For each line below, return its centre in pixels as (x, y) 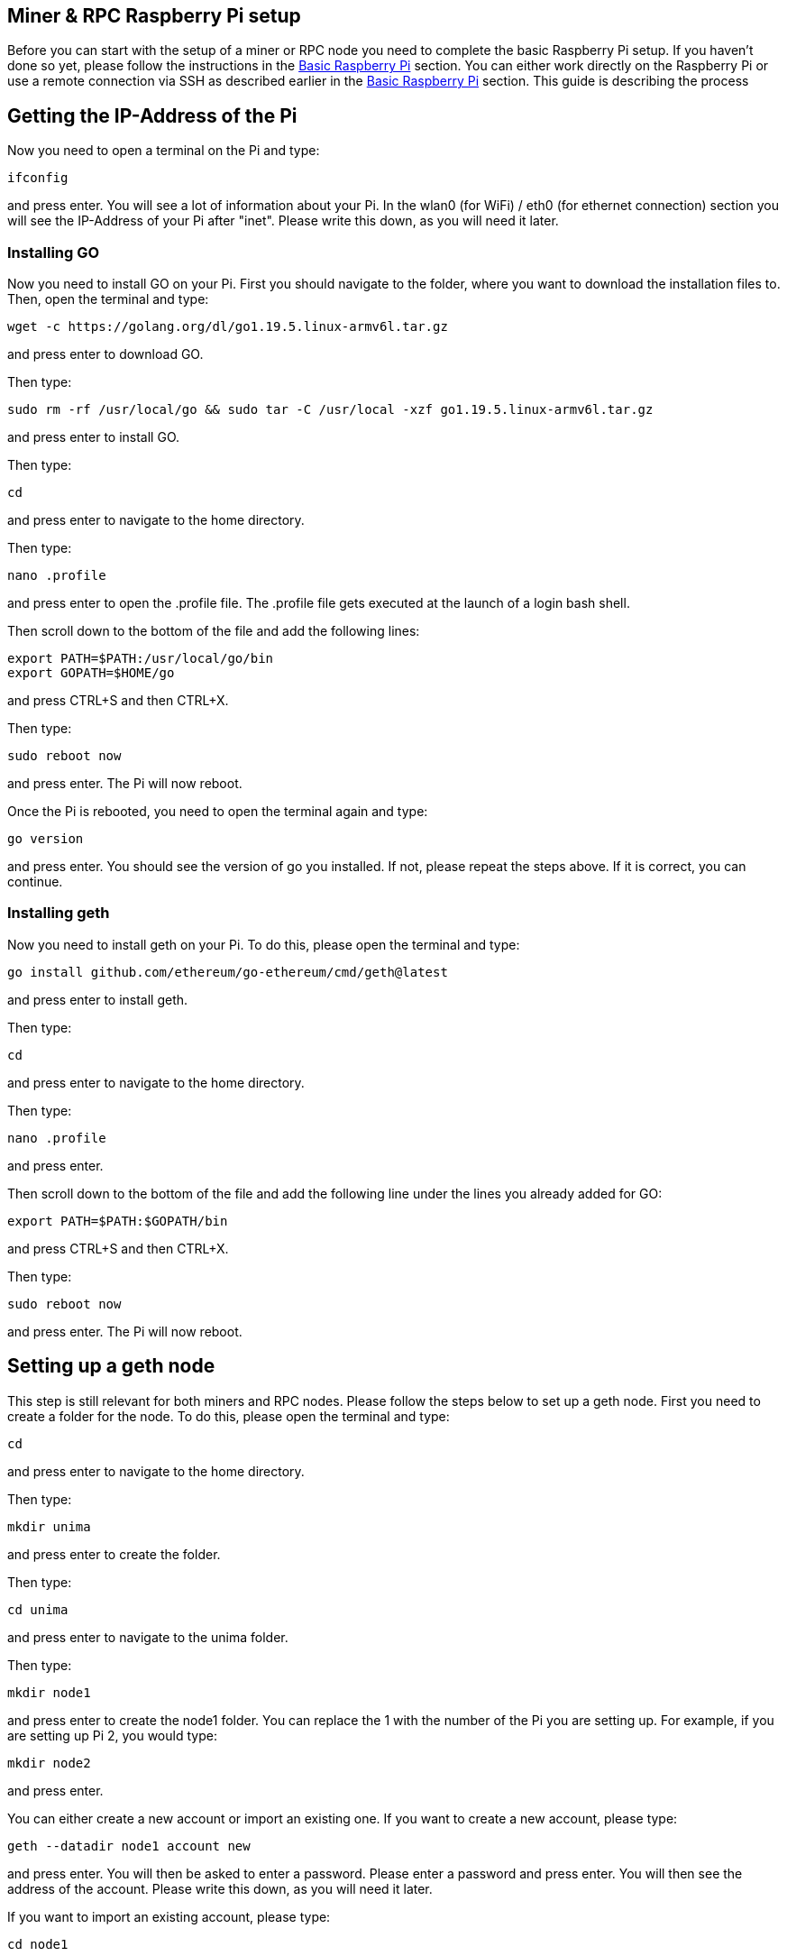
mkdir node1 (49, 1692)
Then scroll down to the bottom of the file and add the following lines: (214, 631)
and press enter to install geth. (98, 999)
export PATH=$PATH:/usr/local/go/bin (141, 659)
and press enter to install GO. (94, 437)
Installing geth (59, 913)
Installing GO (54, 252)
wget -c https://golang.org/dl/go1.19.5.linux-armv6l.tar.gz (228, 327)
